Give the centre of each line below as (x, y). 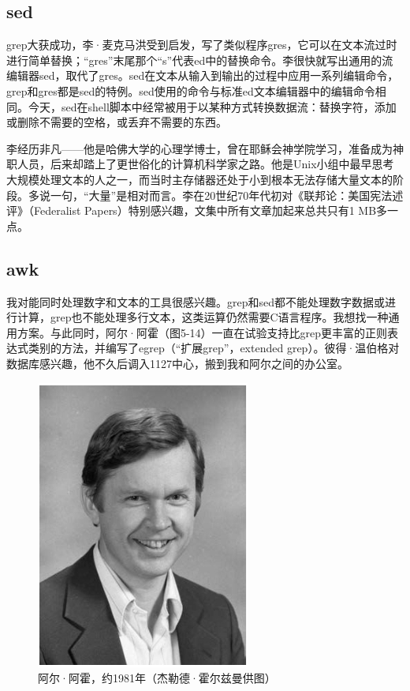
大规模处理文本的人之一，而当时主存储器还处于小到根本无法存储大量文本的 (199, 179)
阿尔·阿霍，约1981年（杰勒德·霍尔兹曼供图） (157, 678)
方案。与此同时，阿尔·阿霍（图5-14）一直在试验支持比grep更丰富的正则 (202, 332)
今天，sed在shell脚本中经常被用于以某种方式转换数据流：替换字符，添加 (212, 106)
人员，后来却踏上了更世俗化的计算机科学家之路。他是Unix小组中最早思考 (205, 164)
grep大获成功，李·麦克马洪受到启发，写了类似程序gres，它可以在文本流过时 (202, 45)
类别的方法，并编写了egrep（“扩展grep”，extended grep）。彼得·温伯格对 (214, 348)
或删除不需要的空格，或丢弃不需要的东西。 (117, 122)
